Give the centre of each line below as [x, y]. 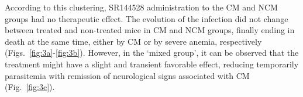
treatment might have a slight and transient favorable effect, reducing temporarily [152, 64]
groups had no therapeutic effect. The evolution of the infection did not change [147, 18]
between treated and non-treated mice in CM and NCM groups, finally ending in [150, 30]
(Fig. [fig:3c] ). [30, 87]
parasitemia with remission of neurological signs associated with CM [127, 75]
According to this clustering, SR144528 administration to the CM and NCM [141, 7]
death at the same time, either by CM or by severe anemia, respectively [133, 41]
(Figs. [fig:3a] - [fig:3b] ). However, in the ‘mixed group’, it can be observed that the [152, 53]
